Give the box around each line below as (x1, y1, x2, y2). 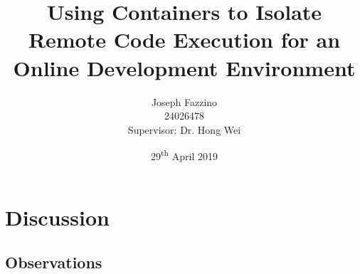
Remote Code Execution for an (28, 25, 341, 54)
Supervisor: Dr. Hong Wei (127, 122, 241, 137)
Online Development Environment (13, 53, 356, 82)
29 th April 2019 (151, 147, 218, 163)
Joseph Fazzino (151, 94, 218, 109)
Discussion (5, 202, 110, 231)
